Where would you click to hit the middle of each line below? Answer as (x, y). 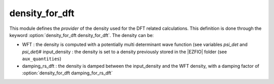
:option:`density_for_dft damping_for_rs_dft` (67, 73)
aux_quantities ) (42, 59)
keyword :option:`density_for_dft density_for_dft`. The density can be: (82, 35)
